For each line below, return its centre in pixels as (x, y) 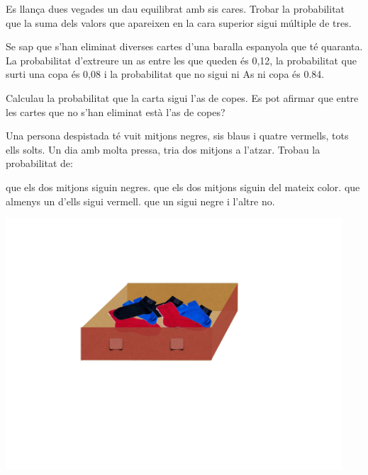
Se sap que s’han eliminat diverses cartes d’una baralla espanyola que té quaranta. (184, 46)
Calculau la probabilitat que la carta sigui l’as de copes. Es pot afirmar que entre (182, 97)
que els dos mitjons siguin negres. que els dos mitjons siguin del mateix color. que (183, 187)
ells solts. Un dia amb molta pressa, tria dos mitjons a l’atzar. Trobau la (163, 149)
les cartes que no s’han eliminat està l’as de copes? (116, 111)
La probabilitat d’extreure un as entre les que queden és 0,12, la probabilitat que (181, 60)
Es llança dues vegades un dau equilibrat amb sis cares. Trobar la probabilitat (175, 8)
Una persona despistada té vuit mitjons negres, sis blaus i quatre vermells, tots (177, 136)
